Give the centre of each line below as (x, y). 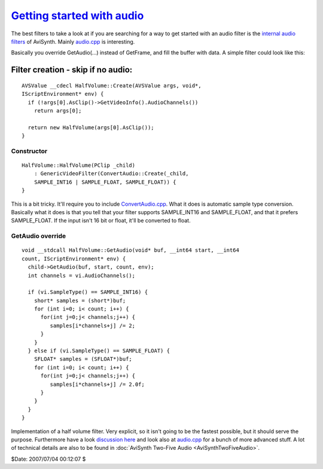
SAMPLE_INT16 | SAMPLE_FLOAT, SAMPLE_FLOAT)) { (105, 182)
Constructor (29, 151)
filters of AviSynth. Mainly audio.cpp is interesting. (73, 41)
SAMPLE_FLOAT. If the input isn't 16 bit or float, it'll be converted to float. (101, 221)
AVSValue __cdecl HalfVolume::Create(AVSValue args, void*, (112, 86)
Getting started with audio (77, 16)
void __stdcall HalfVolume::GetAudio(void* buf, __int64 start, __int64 (130, 250)
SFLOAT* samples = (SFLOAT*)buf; (83, 359)
